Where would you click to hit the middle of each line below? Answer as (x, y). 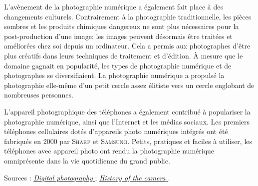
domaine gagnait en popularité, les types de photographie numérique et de (118, 65)
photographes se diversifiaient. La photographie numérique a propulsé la (114, 75)
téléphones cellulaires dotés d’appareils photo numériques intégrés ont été (116, 131)
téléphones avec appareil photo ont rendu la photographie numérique (109, 151)
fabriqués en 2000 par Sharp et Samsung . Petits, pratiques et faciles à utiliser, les (128, 141)
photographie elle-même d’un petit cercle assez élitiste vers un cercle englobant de (129, 85)
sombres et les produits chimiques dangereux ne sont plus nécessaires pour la (122, 26)
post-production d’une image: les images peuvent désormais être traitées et (118, 36)
